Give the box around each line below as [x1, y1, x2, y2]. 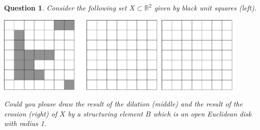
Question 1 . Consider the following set [4, 2, 127, 12]
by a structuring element [67, 108, 143, 118]
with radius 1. [4, 118, 46, 128]
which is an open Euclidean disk [153, 108, 251, 118]
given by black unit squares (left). [154, 2, 256, 12]
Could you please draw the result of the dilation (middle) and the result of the [4, 98, 243, 109]
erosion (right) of [4, 108, 57, 118]
